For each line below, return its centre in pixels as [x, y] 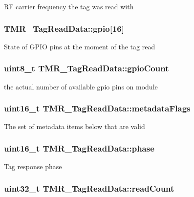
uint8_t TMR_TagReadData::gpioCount [86, 68]
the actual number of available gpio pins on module [81, 86]
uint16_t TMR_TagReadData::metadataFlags [97, 108]
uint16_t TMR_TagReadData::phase [79, 148]
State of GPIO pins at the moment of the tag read [80, 46]
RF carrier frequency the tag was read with [69, 6]
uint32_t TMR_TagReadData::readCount [89, 188]
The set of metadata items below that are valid [75, 126]
